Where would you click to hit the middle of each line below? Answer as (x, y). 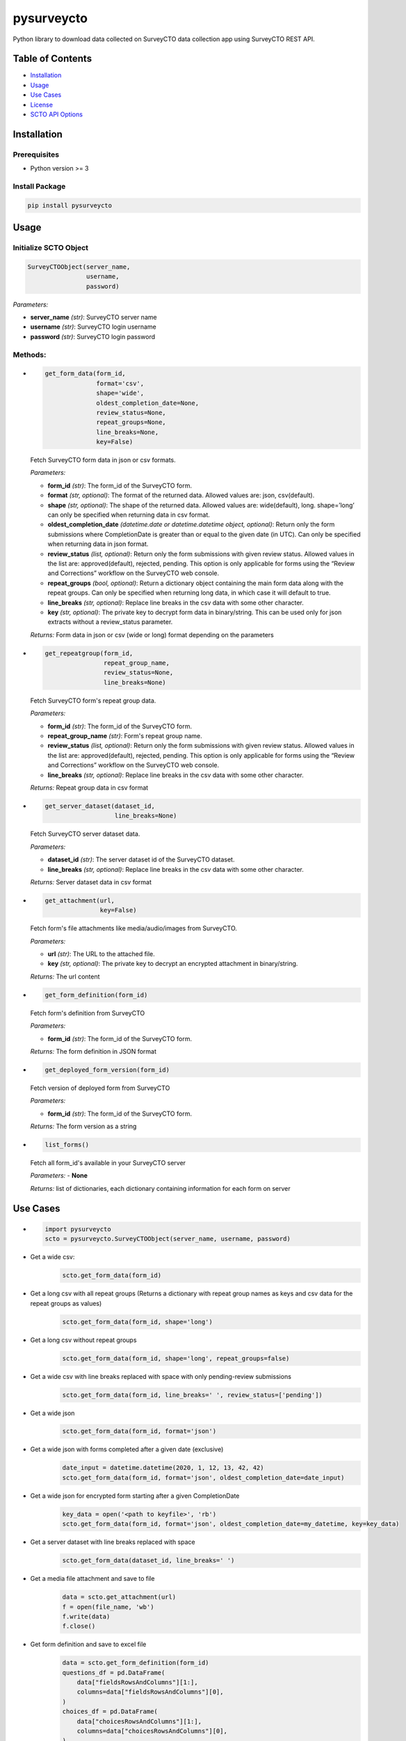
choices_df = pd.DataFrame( (110, 1712)
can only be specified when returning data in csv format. (129, 515)
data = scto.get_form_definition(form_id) (136, 1663)
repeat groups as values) (66, 1303)
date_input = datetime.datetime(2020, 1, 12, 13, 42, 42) (163, 1468)
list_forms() (67, 1145)
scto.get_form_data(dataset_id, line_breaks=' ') (148, 1561)
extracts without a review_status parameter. (110, 622)
